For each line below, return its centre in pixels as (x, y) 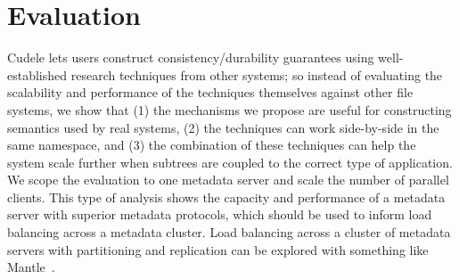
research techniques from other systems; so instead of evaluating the (257, 74)
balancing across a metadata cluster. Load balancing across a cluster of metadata (229, 232)
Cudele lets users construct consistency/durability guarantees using (191, 57)
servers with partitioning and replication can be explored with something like (218, 249)
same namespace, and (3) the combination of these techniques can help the (212, 145)
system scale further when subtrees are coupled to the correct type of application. (230, 162)
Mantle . (31, 267)
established (37, 74)
